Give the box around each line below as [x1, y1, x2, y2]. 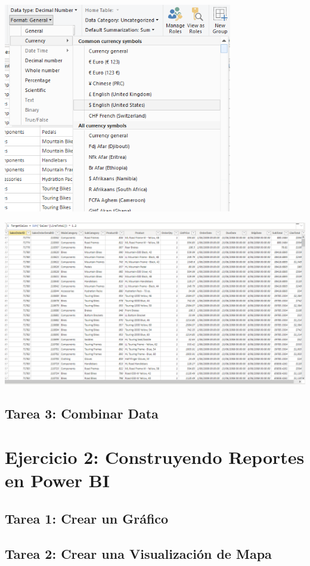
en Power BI [5, 468, 110, 493]
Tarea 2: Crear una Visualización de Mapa [5, 544, 272, 562]
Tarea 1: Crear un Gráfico [5, 509, 169, 527]
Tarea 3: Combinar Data [5, 404, 159, 422]
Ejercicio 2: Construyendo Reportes [5, 445, 305, 469]
